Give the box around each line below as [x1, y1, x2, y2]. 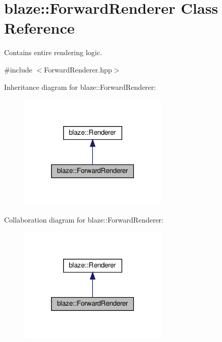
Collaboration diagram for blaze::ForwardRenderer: [4, 214, 163, 225]
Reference [4, 17, 75, 38]
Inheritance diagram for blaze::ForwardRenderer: [4, 81, 156, 92]
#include [4, 64, 33, 75]
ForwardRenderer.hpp [44, 64, 112, 75]
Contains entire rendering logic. [4, 47, 102, 58]
